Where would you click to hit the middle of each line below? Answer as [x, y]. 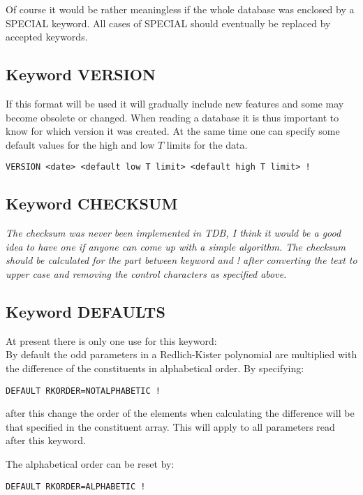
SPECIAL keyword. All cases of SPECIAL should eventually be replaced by [168, 23]
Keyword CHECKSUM [92, 204]
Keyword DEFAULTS [86, 311]
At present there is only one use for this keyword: [111, 340]
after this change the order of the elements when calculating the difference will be [180, 413]
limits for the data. [207, 144]
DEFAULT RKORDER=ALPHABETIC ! [76, 486]
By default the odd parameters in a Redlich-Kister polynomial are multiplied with [181, 354]
